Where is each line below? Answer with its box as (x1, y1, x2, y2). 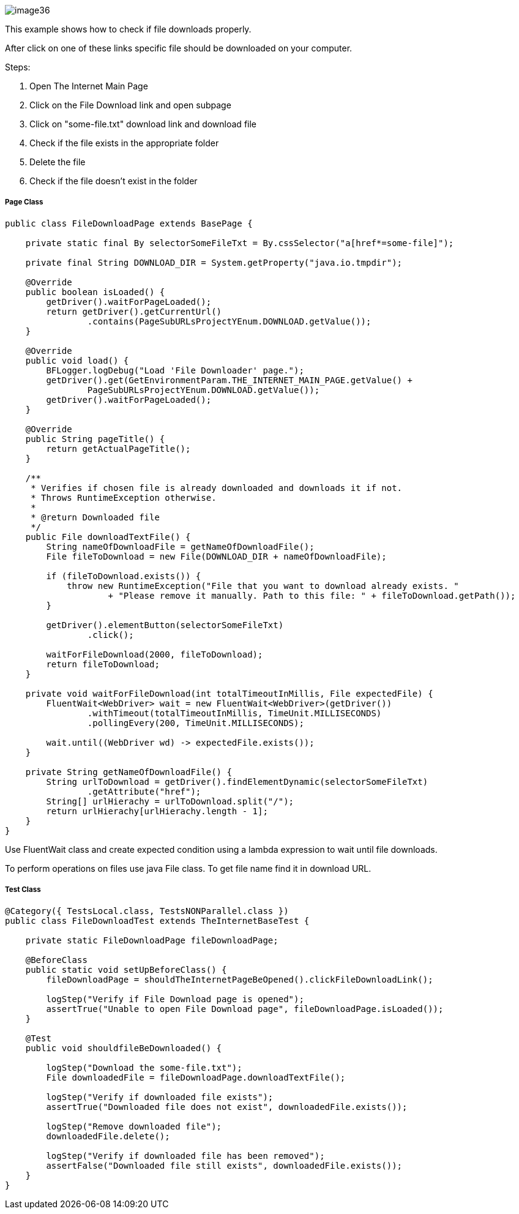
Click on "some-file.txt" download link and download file (29, 119, 257, 129)
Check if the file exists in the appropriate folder (29, 138, 219, 148)
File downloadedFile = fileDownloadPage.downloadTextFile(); (46, 1072, 346, 1082)
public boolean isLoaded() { (25, 287, 165, 297)
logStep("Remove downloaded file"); (46, 1121, 222, 1131)
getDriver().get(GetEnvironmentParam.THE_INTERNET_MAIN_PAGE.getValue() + (46, 375, 413, 385)
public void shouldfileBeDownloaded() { (25, 1043, 222, 1053)
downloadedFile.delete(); (46, 1131, 170, 1141)
